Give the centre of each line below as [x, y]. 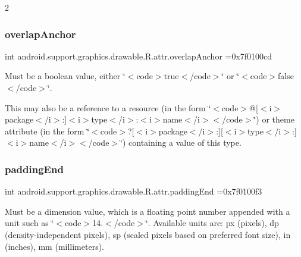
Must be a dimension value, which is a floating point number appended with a [148, 211]
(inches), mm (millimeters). [55, 246]
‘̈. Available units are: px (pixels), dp [212, 223]
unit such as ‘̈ [29, 223]
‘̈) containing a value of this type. [181, 142]
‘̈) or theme [274, 119]
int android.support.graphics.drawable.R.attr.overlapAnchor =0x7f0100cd [139, 56]
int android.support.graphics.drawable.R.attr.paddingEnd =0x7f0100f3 [134, 191]
